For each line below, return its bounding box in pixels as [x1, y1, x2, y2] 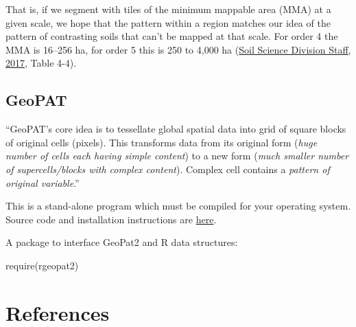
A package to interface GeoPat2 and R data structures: [5, 235, 238, 249]
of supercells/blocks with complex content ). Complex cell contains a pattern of [5, 161, 330, 176]
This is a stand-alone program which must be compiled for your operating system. [5, 199, 351, 213]
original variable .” [5, 175, 80, 190]
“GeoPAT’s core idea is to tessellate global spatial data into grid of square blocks [5, 122, 346, 136]
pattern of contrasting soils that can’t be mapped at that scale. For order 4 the [5, 29, 338, 43]
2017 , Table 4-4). [5, 56, 77, 70]
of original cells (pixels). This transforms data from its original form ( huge [5, 135, 318, 149]
